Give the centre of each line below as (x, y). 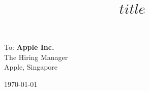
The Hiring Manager (36, 57)
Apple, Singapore (31, 67)
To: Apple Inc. (29, 47)
